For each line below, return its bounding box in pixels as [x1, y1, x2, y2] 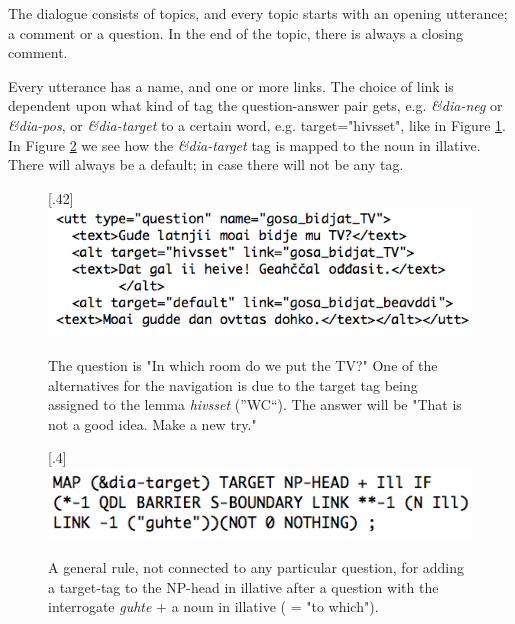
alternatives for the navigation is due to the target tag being [48, 374, 418, 395]
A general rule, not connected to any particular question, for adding [48, 557, 465, 578]
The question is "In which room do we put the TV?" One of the [48, 355, 438, 376]
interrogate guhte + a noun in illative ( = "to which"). [48, 596, 379, 617]
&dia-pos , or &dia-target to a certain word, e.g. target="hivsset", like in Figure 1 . [8, 114, 507, 135]
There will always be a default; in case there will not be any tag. [8, 154, 404, 175]
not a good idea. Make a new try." [48, 413, 257, 434]
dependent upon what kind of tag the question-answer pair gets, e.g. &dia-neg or [8, 95, 503, 116]
